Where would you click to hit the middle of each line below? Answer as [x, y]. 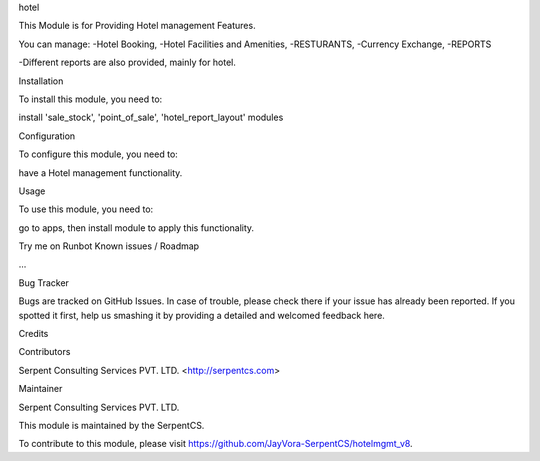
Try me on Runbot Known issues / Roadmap [109, 246]
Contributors [44, 352]
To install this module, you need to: [90, 99]
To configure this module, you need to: [98, 154]
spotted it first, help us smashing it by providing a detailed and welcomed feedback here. [201, 315]
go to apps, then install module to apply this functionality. [136, 227]
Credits [33, 334]
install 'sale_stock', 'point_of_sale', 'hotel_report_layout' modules [151, 117]
